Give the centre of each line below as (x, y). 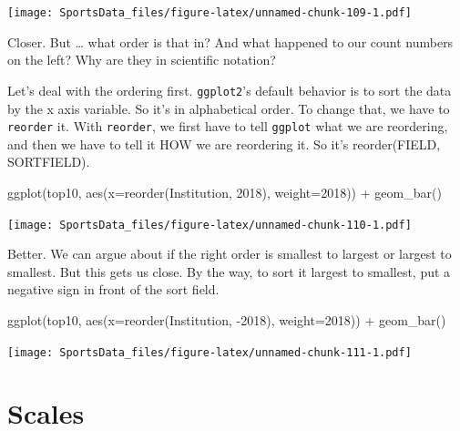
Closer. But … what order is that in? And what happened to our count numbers (230, 41)
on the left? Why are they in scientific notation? (142, 60)
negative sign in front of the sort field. (113, 289)
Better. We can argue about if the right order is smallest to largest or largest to (230, 254)
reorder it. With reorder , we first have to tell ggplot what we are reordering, (228, 126)
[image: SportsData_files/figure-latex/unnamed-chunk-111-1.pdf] (210, 352)
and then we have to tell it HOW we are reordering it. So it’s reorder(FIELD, (224, 144)
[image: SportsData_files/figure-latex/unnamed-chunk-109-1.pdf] (210, 13)
